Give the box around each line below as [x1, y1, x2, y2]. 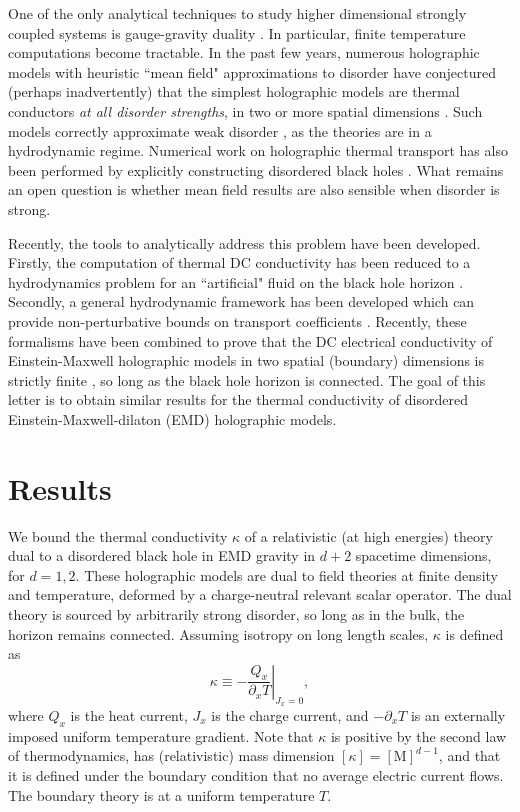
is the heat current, [70, 704, 188, 725]
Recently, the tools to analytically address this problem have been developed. [8, 232, 481, 253]
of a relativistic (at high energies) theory [244, 525, 493, 546]
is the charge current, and [211, 704, 369, 725]
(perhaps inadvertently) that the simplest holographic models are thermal [8, 81, 460, 102]
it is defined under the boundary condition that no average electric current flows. [8, 764, 504, 785]
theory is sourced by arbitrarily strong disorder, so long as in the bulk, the [8, 603, 465, 624]
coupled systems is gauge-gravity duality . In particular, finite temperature [8, 22, 466, 43]
